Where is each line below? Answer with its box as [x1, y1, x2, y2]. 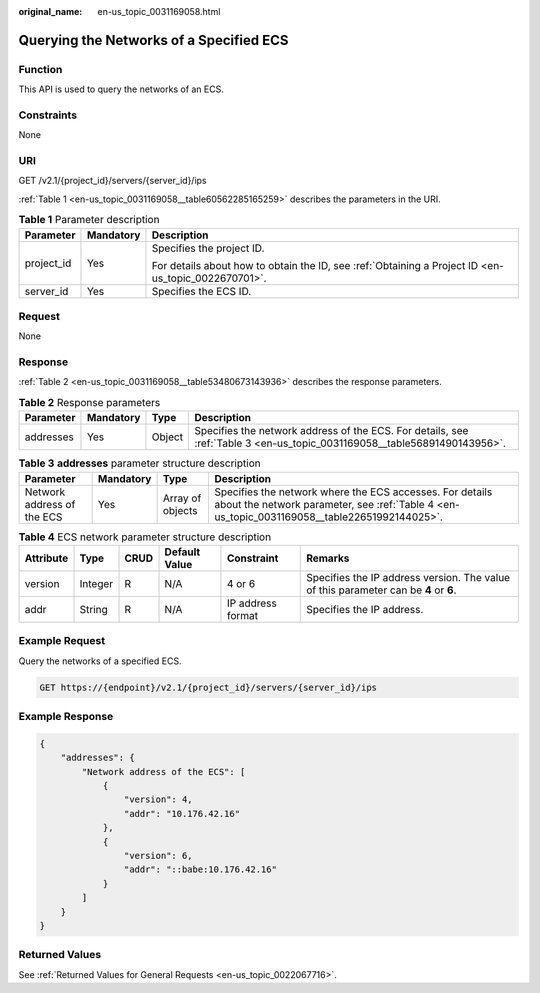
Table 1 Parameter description [18, 213, 160, 227]
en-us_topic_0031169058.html [97, 6, 221, 17]
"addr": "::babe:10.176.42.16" [123, 864, 277, 875]
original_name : [18, 6, 83, 17]
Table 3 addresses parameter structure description [18, 456, 261, 470]
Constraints [18, 108, 78, 122]
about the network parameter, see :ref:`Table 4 [214, 497, 435, 511]
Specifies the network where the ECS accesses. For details [214, 485, 493, 499]
